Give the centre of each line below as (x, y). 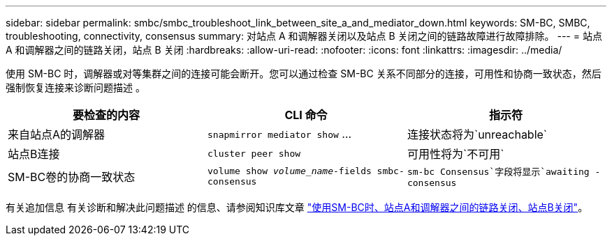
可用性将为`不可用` (456, 154)
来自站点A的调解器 (57, 134)
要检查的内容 (106, 115)
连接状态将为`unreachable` (477, 134)
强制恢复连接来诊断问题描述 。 (75, 87)
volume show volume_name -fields (289, 171)
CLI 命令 (306, 115)
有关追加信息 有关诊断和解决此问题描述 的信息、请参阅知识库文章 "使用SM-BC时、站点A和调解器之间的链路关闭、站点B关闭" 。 (297, 207)
